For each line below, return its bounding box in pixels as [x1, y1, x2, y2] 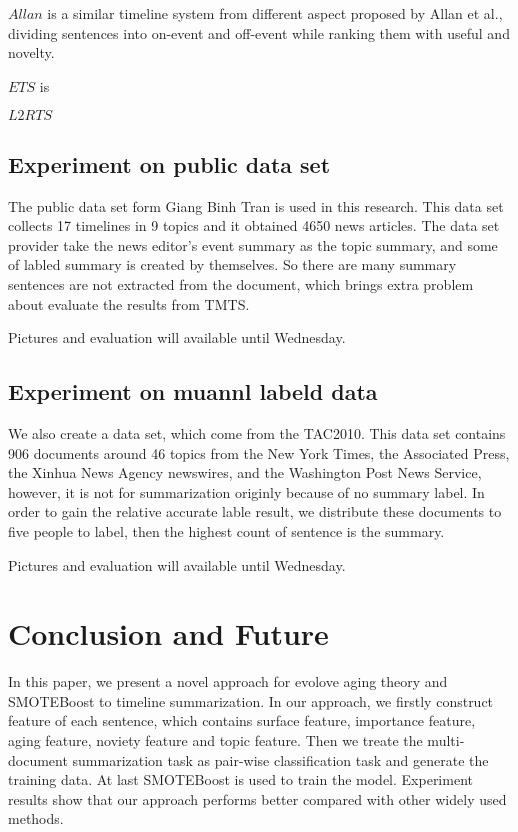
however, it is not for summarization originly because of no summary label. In [8, 481, 485, 502]
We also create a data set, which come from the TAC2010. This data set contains [8, 422, 506, 443]
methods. [8, 808, 64, 829]
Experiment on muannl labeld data [8, 376, 378, 407]
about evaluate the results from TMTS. [8, 293, 250, 314]
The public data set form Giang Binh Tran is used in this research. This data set [8, 195, 504, 216]
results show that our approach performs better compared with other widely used [8, 788, 507, 809]
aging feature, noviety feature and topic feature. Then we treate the [8, 730, 423, 750]
